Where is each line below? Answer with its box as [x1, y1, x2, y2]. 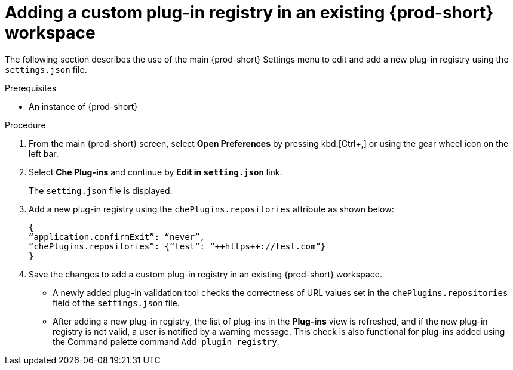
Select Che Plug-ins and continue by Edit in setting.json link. [29, 166, 282, 177]
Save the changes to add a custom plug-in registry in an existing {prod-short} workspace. [29, 269, 382, 279]
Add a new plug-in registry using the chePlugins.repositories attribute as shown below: [29, 203, 394, 214]
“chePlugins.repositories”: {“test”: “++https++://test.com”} [29, 241, 326, 251]
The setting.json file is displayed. [29, 185, 173, 196]
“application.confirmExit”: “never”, [29, 232, 205, 242]
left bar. [29, 148, 59, 159]
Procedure [5, 119, 46, 130]
